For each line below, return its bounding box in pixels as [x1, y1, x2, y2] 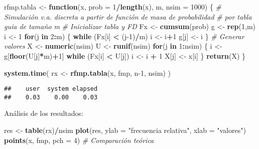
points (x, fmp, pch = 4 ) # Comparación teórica [4, 134, 154, 145]
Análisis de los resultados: [4, 108, 83, 118]
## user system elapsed [4, 85, 98, 93]
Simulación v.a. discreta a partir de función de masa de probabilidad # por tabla [4, 11, 252, 22]
